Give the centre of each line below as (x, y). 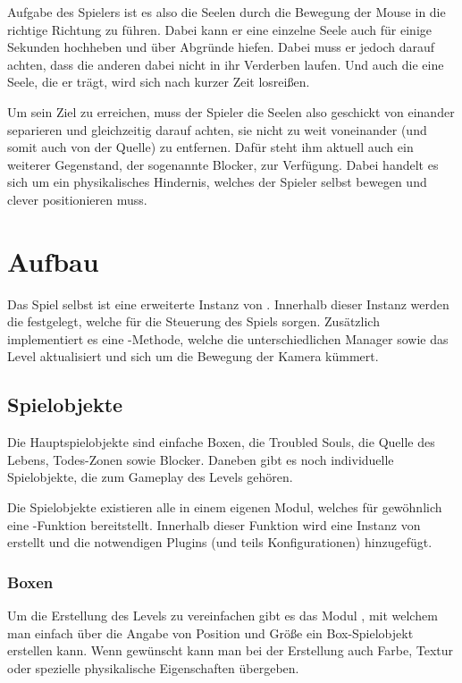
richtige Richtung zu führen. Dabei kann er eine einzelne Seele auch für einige (219, 29)
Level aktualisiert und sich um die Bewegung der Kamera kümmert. (193, 356)
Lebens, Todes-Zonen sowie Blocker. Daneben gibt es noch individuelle (201, 459)
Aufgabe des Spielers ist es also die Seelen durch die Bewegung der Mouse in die (227, 12)
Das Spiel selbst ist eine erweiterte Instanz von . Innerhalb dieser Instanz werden (228, 304)
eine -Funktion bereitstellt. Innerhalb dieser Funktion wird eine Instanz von (214, 524)
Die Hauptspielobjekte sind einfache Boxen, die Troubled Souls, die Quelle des (221, 442)
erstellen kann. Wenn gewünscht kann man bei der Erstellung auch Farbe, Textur (231, 650)
